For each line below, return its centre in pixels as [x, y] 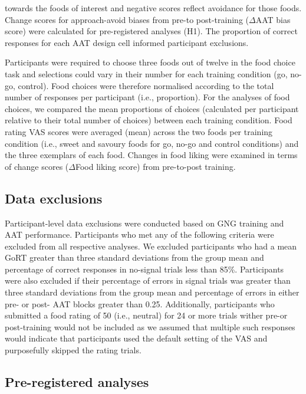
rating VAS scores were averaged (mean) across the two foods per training [139, 131]
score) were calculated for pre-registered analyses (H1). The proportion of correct [151, 31]
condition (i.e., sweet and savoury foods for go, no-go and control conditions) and [152, 143]
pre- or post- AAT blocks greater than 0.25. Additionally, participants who [140, 303]
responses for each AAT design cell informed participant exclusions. [127, 42]
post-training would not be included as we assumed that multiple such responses [150, 326]
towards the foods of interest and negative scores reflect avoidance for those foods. [153, 8]
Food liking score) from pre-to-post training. [155, 166]
